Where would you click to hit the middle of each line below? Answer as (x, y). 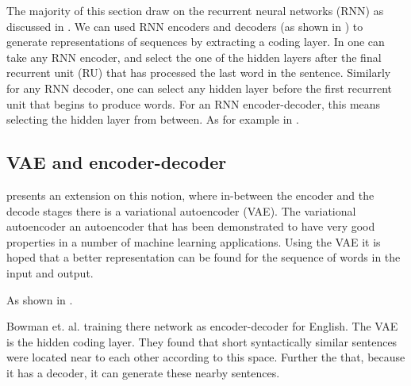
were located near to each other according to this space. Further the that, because (206, 357)
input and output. (50, 272)
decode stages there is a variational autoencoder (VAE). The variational (181, 210)
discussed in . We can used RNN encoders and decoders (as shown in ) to (185, 26)
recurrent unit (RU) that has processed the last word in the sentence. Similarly (199, 73)
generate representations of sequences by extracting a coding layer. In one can (196, 42)
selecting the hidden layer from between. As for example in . (153, 119)
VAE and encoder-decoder (117, 162)
